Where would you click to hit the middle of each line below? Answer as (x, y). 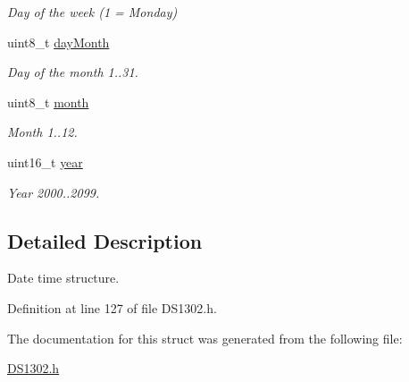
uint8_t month (48, 102)
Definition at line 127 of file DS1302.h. (112, 307)
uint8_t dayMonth (58, 42)
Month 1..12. (42, 132)
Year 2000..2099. (54, 192)
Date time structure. (63, 278)
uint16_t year (45, 161)
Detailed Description (105, 240)
